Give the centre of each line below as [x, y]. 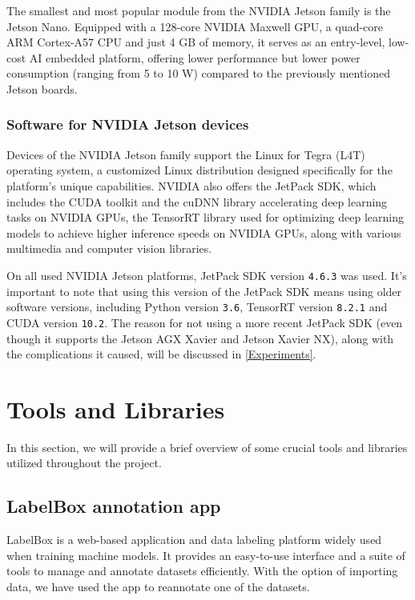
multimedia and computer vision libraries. [109, 248]
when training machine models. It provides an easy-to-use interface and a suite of [206, 555]
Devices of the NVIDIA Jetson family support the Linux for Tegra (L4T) [186, 154]
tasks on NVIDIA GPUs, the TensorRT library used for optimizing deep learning [205, 217]
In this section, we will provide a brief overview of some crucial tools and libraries [207, 447]
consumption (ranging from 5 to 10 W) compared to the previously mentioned [199, 73]
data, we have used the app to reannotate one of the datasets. [158, 586]
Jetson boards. [42, 88]
